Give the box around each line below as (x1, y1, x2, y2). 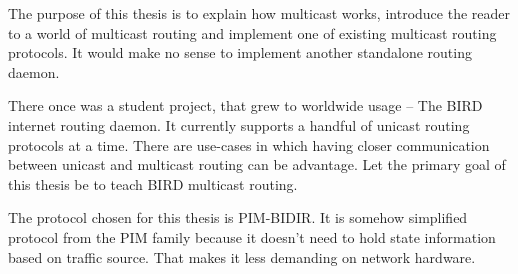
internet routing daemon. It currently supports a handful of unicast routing (8, 114, 470, 135)
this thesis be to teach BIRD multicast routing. (8, 173, 298, 194)
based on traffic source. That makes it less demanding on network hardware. (8, 246, 476, 267)
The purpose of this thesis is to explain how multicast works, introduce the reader (8, 3, 510, 23)
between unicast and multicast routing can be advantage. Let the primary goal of (8, 154, 506, 175)
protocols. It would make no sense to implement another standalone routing (8, 42, 472, 63)
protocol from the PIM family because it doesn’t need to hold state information (8, 226, 496, 247)
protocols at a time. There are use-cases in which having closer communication (8, 134, 490, 155)
